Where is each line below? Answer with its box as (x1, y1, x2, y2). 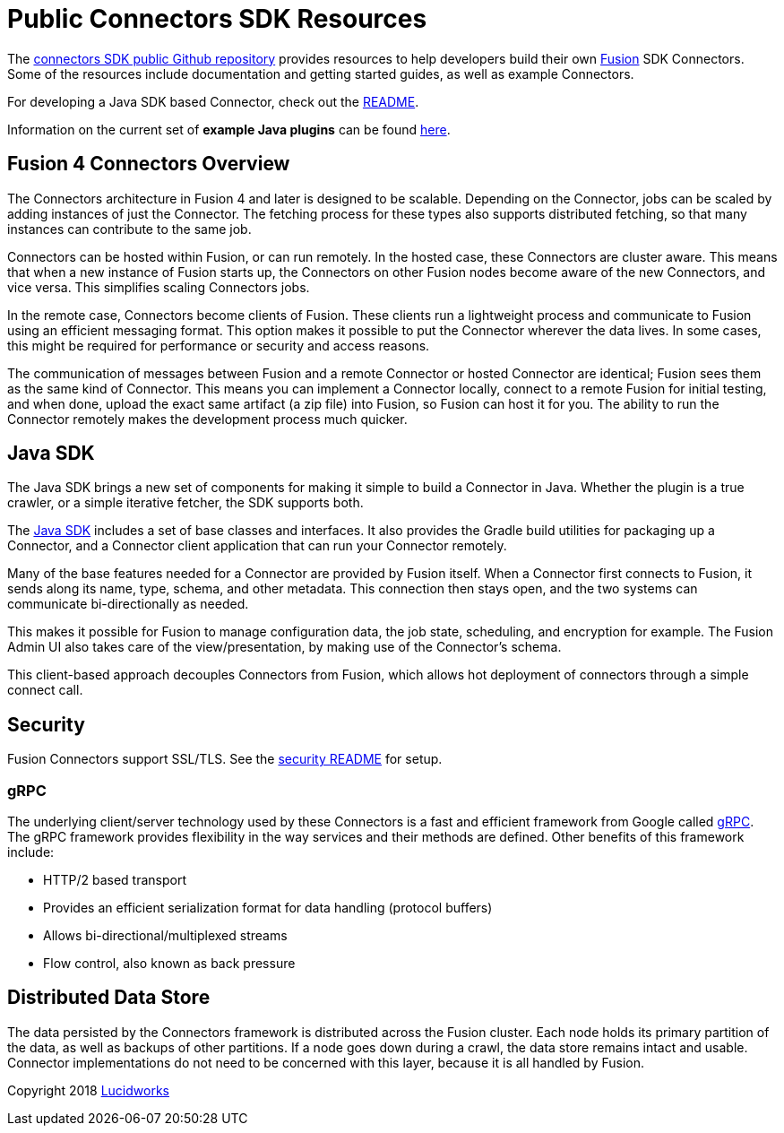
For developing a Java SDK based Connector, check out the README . (7, 93, 419, 109)
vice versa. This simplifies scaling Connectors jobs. (7, 279, 310, 295)
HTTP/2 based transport (43, 872, 186, 888)
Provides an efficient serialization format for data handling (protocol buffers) (43, 900, 493, 916)
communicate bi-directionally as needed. (7, 596, 249, 612)
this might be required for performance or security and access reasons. (7, 337, 430, 353)
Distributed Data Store (7, 986, 211, 1009)
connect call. (7, 682, 83, 698)
